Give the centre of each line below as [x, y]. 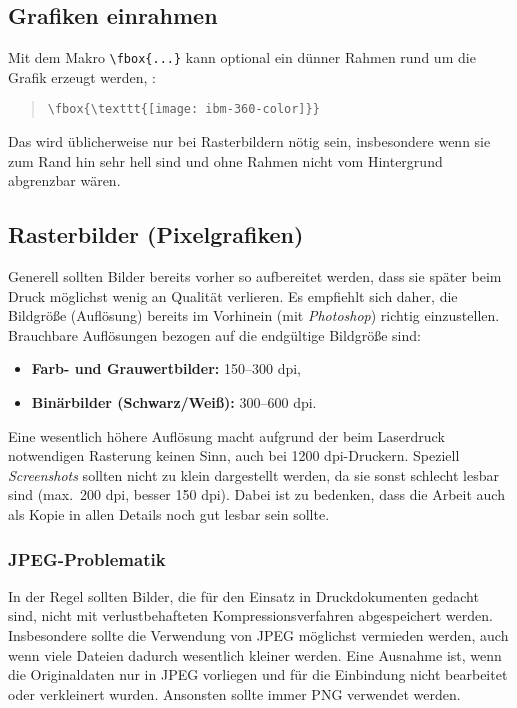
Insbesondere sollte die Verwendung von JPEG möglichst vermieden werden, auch [258, 635]
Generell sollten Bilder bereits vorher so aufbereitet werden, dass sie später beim [255, 276]
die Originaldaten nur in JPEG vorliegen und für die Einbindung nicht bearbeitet [258, 674]
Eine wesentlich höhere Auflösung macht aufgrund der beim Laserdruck [226, 435]
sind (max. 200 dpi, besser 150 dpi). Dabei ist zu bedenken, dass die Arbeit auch [256, 494]
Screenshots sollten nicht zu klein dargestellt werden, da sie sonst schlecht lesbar [253, 474]
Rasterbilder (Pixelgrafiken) [156, 234]
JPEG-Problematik [87, 558]
